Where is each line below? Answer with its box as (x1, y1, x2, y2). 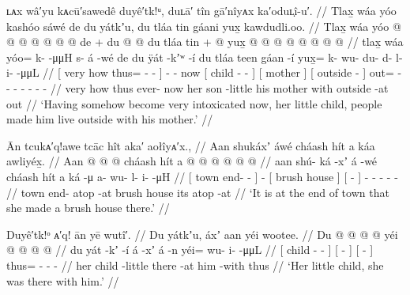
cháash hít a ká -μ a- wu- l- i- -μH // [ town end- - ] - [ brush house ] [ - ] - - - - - (6, 168, 398, 184)
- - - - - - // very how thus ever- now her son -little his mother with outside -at (6, 79, 389, 96)
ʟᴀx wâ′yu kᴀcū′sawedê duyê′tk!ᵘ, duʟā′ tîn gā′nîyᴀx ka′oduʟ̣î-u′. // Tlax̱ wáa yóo (6, 2, 397, 18)
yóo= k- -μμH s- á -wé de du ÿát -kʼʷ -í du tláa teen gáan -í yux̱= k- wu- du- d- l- (6, 48, 403, 65)
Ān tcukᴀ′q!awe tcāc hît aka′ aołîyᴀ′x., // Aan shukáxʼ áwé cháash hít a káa (6, 137, 375, 153)
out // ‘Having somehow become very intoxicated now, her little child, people (6, 95, 382, 112)
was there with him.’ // (6, 272, 119, 289)
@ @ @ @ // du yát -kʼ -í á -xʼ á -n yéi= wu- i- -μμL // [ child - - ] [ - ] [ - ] (6, 241, 374, 258)
